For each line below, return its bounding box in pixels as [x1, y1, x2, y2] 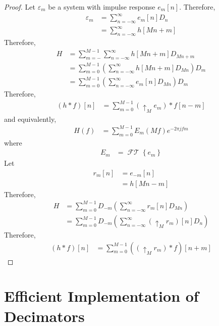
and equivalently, [4, 113, 57, 124]
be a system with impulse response [48, 2, 155, 12]
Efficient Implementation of [4, 286, 199, 306]
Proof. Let [4, 2, 35, 12]
